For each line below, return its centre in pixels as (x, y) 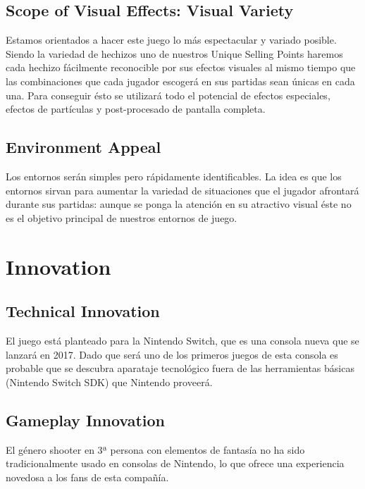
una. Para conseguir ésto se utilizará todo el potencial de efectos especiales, (168, 95)
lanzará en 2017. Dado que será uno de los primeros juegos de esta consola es (172, 354)
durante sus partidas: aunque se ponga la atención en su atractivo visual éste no (179, 204)
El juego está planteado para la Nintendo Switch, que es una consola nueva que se (182, 340)
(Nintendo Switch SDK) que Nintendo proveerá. (109, 382)
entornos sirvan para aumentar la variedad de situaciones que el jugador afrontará (182, 190)
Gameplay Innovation (86, 420)
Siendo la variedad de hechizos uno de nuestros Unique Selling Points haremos (174, 53)
